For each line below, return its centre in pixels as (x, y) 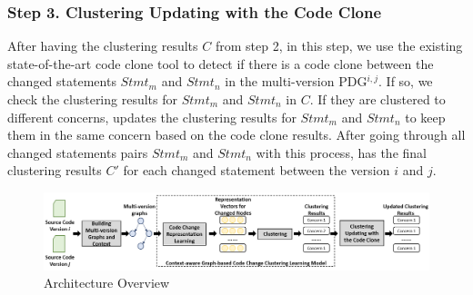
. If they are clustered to (377, 99)
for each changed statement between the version (257, 170)
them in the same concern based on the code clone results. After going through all (236, 135)
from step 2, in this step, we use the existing (339, 46)
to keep (425, 117)
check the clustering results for (92, 99)
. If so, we (406, 81)
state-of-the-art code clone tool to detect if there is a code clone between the (221, 63)
